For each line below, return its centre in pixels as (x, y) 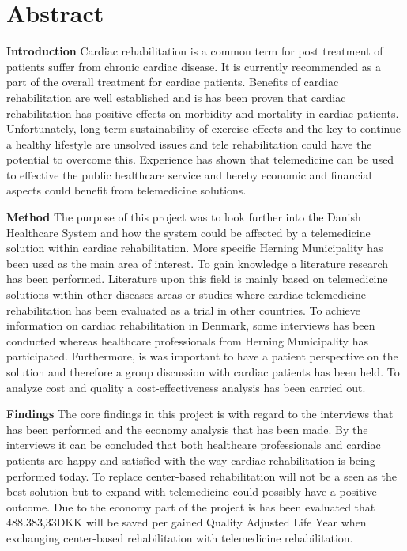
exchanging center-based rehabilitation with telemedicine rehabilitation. (180, 537)
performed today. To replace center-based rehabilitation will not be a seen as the (202, 476)
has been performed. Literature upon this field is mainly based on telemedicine (197, 279)
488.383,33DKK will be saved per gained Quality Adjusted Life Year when (187, 522)
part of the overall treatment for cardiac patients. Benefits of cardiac (173, 82)
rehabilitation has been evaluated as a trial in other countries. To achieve (183, 309)
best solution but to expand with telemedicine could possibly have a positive (192, 491)
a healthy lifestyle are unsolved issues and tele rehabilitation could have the (189, 143)
